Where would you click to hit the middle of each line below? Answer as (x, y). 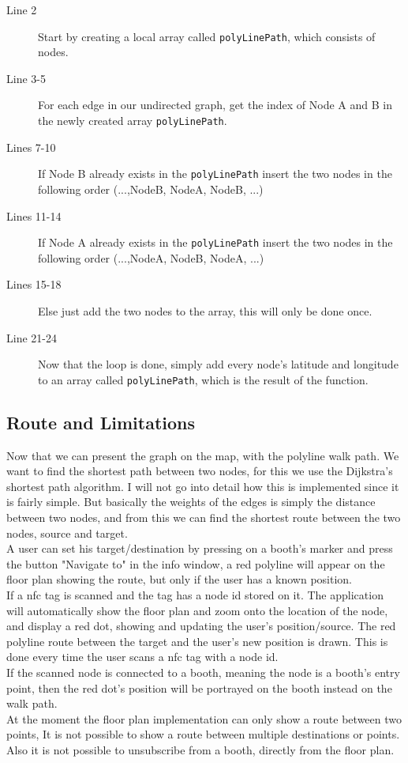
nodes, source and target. (67, 533)
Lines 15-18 (34, 284)
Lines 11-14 (34, 215)
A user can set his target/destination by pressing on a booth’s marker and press (200, 548)
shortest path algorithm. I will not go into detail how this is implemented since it (203, 486)
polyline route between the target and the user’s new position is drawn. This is (197, 641)
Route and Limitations (101, 422)
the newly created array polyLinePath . (133, 121)
